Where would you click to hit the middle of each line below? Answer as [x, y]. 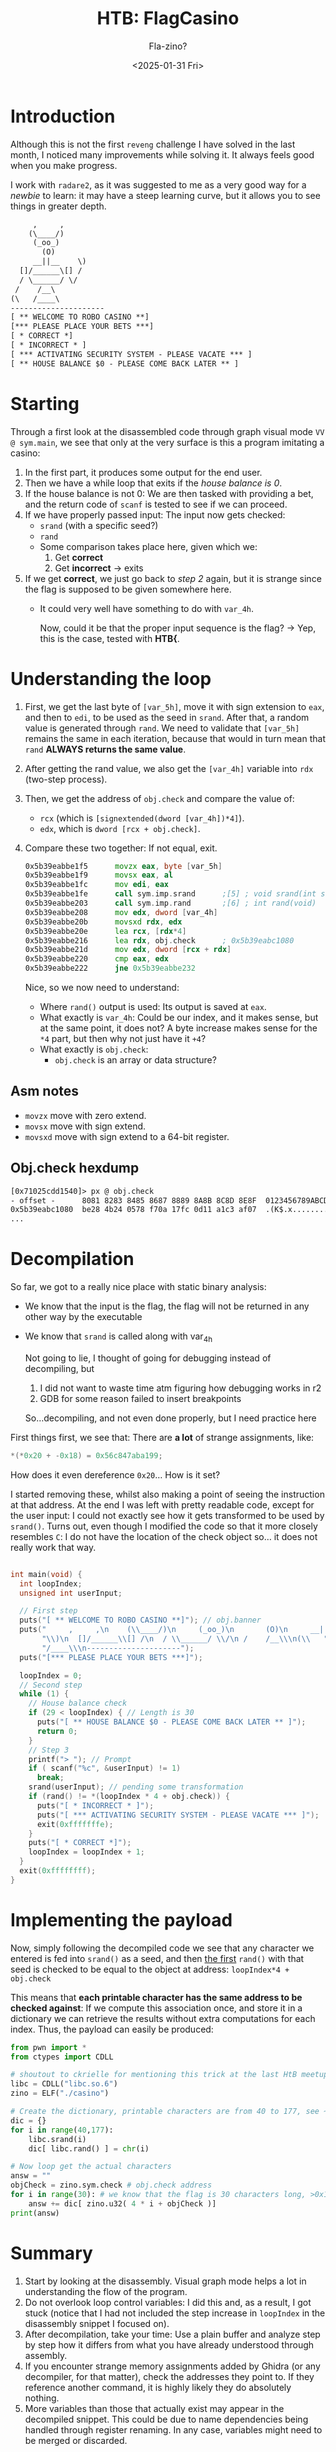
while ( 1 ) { [44, 1694]
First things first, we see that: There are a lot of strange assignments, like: [162, 1437]
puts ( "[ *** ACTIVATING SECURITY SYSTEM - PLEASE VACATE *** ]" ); [178, 1815]
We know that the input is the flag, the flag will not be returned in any [167, 1306]
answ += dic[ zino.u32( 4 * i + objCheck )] [122, 2203]
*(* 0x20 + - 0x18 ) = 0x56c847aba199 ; [86, 1455]
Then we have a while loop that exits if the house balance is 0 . [153, 483]
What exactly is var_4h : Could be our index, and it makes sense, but [179, 1018]
